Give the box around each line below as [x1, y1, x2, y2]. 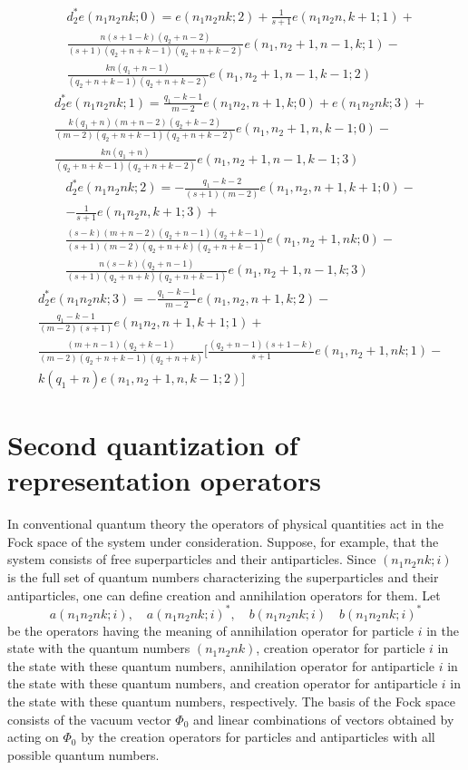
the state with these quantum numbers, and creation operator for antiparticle [7, 674, 438, 693]
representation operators [7, 462, 321, 499]
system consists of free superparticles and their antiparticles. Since [7, 550, 376, 569]
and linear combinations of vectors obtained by [193, 709, 454, 728]
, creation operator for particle [256, 638, 425, 658]
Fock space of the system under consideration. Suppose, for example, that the [7, 531, 439, 551]
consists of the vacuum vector [7, 709, 171, 728]
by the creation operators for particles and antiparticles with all [81, 727, 435, 746]
